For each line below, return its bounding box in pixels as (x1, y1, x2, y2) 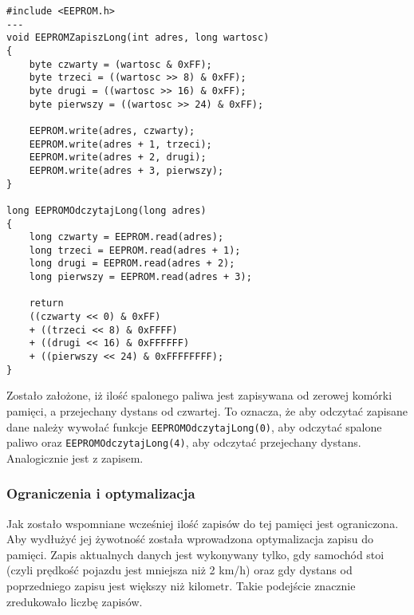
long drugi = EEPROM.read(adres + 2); (29, 258, 235, 270)
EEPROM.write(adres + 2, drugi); (29, 152, 207, 164)
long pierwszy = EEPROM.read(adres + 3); (29, 271, 252, 283)
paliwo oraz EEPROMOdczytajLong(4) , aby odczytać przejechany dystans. (6, 434, 361, 451)
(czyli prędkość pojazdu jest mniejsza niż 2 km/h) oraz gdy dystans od (6, 562, 353, 578)
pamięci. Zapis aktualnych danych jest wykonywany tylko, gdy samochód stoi (6, 546, 384, 562)
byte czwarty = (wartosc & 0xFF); (29, 58, 212, 70)
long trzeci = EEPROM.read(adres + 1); (29, 244, 241, 256)
